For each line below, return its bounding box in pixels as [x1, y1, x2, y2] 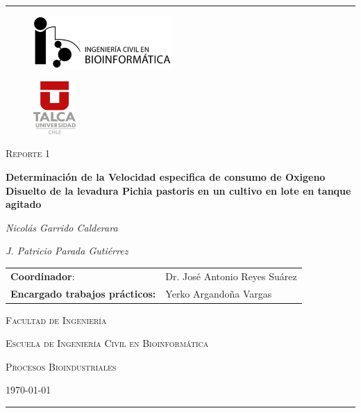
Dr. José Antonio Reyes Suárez [165, 268, 297, 283]
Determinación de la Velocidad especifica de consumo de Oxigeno [6, 169, 326, 184]
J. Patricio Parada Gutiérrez [6, 243, 128, 258]
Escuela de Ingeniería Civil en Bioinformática [6, 336, 209, 350]
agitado [6, 197, 42, 211]
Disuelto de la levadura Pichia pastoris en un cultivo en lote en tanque [6, 183, 351, 197]
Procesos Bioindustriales [6, 359, 117, 373]
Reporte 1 [6, 146, 50, 161]
